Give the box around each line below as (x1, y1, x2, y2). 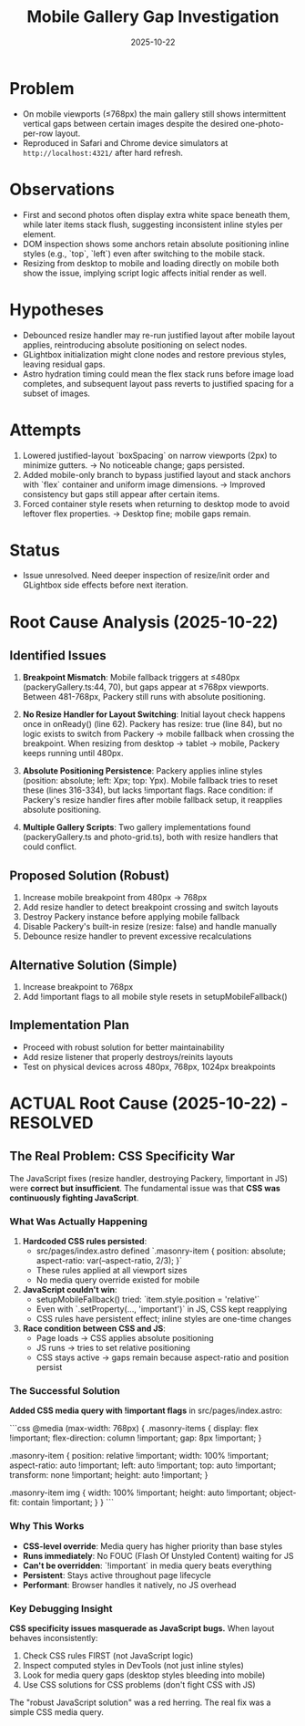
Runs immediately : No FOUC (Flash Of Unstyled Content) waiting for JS (22, 1550, 294, 1561)
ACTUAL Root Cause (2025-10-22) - (9, 1093, 289, 1114)
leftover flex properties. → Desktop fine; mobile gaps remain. (22, 508, 251, 519)
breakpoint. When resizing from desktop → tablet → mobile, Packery (22, 738, 280, 749)
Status (9, 540, 61, 560)
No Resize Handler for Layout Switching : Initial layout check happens (22, 709, 286, 720)
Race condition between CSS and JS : (22, 1323, 167, 1334)
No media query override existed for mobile (36, 1274, 200, 1285)
